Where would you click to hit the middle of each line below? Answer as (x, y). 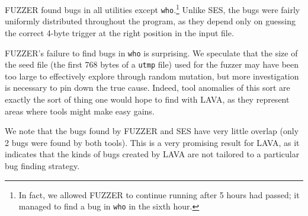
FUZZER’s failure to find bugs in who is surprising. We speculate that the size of (151, 53)
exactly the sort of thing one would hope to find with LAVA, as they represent (147, 99)
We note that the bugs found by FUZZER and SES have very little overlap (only (152, 131)
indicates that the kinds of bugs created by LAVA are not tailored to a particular (152, 154)
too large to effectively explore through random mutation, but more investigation (152, 76)
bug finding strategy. (42, 165)
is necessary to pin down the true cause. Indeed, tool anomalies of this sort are (147, 88)
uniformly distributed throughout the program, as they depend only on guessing (150, 21)
